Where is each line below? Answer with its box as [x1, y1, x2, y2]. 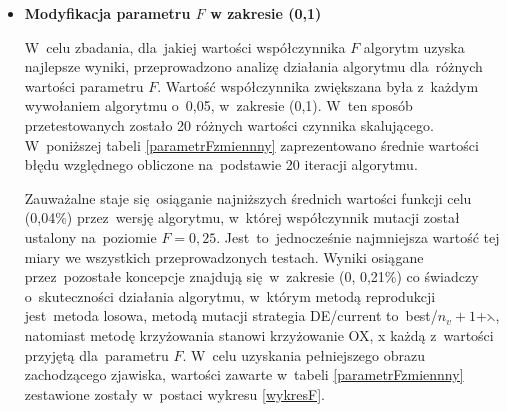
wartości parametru [24, 75, 144, 96]
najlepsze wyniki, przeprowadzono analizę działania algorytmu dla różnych [24, 56, 483, 77]
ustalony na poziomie [24, 226, 157, 247]
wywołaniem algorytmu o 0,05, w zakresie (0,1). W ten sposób [24, 95, 413, 116]
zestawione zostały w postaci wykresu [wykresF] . [24, 383, 325, 404]
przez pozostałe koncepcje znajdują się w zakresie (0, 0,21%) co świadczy [24, 266, 479, 287]
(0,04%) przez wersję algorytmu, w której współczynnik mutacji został [24, 207, 460, 228]
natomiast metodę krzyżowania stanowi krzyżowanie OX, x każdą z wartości [24, 324, 494, 345]
